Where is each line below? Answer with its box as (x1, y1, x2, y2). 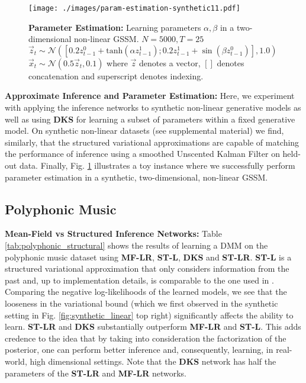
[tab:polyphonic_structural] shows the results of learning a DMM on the (5, 239, 268, 251)
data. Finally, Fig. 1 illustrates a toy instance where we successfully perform (19, 159, 295, 171)
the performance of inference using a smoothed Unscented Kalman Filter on (5, 147, 280, 160)
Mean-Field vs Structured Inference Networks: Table (5, 227, 222, 240)
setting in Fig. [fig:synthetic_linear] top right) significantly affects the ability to (5, 308, 294, 321)
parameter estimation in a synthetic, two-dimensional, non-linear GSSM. (5, 170, 268, 183)
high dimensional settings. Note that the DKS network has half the (30, 355, 276, 367)
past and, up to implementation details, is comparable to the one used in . (5, 273, 274, 286)
